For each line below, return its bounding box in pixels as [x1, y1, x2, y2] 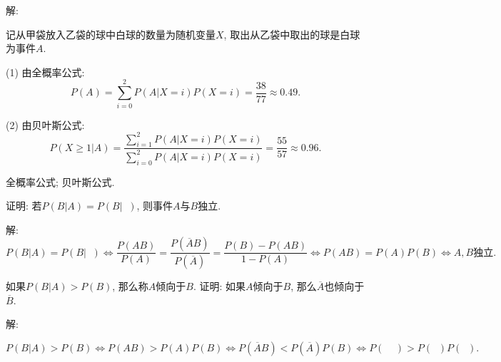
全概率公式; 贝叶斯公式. [6, 174, 115, 189]
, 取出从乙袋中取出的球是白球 [223, 26, 360, 41]
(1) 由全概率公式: [6, 64, 85, 79]
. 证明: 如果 [193, 279, 246, 294]
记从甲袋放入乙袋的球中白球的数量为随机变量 [6, 26, 216, 41]
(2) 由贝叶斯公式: [6, 117, 85, 132]
